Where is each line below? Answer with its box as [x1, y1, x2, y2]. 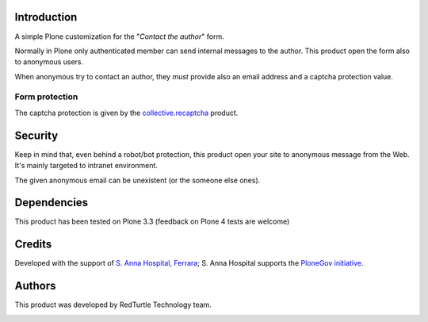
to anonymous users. [14, 57, 84, 67]
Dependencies [14, 196, 89, 209]
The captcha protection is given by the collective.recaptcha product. [14, 108, 239, 117]
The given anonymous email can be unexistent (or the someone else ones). [14, 175, 261, 185]
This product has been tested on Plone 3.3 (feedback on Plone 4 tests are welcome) [14, 217, 290, 226]
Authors [14, 279, 56, 293]
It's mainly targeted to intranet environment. [14, 161, 159, 171]
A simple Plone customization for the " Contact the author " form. [14, 32, 225, 41]
